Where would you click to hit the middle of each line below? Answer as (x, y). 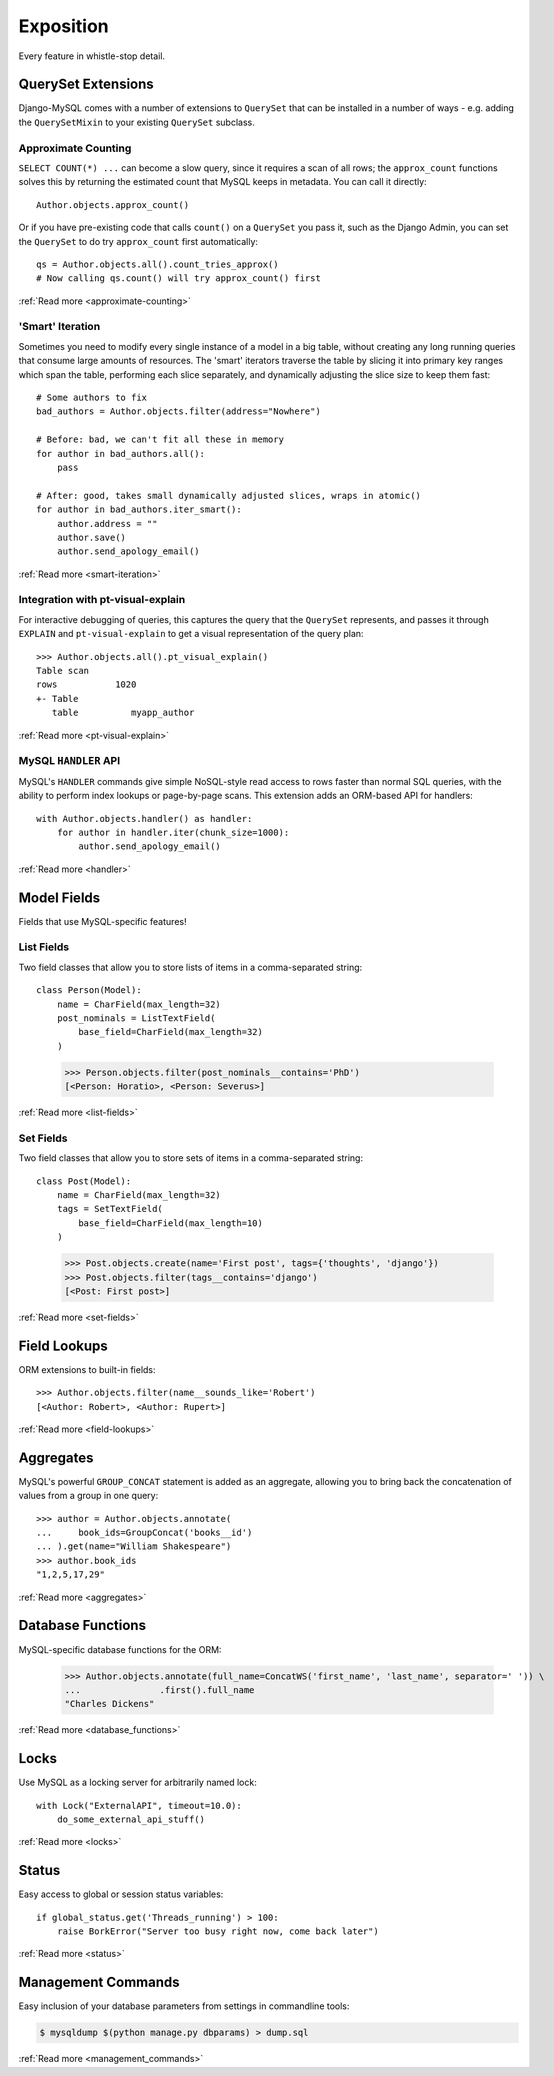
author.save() (91, 537)
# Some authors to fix (92, 398)
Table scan (63, 671)
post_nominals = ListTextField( (136, 1018)
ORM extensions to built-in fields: (87, 1369)
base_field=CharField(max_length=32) (171, 1032)
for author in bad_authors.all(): (120, 453)
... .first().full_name (159, 1689)
